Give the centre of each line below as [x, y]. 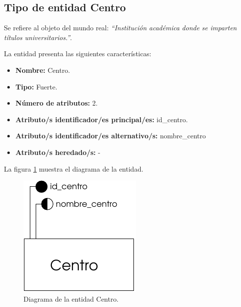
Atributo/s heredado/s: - [58, 152]
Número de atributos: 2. [56, 103]
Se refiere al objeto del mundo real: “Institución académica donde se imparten [120, 28]
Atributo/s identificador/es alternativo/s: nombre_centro [111, 136]
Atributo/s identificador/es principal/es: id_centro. [102, 119]
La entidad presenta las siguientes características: [78, 54]
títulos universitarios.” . [38, 37]
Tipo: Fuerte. [36, 86]
